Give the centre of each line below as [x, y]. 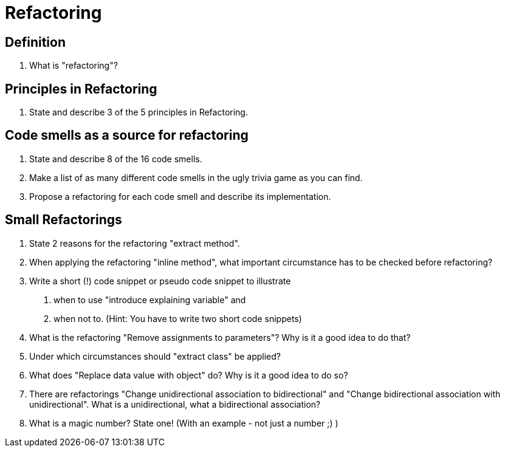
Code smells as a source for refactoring [127, 135]
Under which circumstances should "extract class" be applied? [155, 356]
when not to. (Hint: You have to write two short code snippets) [178, 318]
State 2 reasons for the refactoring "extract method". [135, 243]
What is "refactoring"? [74, 66]
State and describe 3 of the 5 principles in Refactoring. [139, 112]
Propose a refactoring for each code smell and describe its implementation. [180, 196]
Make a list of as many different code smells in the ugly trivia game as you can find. [196, 177]
